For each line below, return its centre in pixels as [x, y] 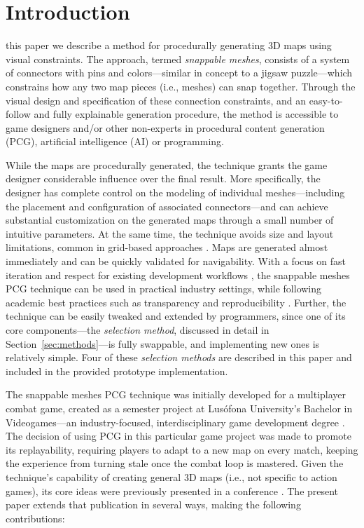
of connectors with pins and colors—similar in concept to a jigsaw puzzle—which [179, 73]
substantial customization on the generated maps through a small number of [170, 220]
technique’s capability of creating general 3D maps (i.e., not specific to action [171, 476]
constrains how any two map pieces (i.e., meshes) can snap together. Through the [181, 86]
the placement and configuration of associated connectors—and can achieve [167, 206]
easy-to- [326, 100]
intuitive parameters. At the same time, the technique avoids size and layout [170, 233]
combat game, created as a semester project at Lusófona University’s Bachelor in [179, 408]
